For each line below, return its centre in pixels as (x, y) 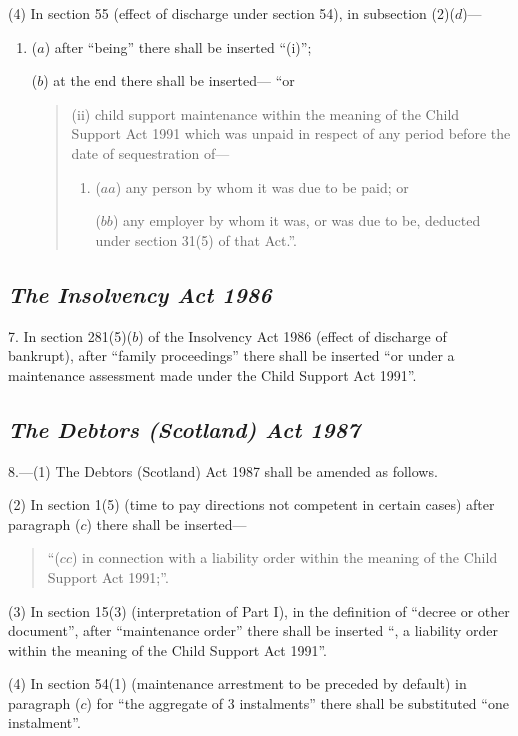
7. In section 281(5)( (70, 335)
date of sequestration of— (150, 152)
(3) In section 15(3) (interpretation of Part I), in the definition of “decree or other (259, 610)
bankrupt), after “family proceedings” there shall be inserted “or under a (231, 355)
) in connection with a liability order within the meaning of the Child (284, 557)
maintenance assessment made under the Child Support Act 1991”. (212, 374)
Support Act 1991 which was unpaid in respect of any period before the (291, 133)
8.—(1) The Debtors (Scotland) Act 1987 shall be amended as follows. (223, 470)
